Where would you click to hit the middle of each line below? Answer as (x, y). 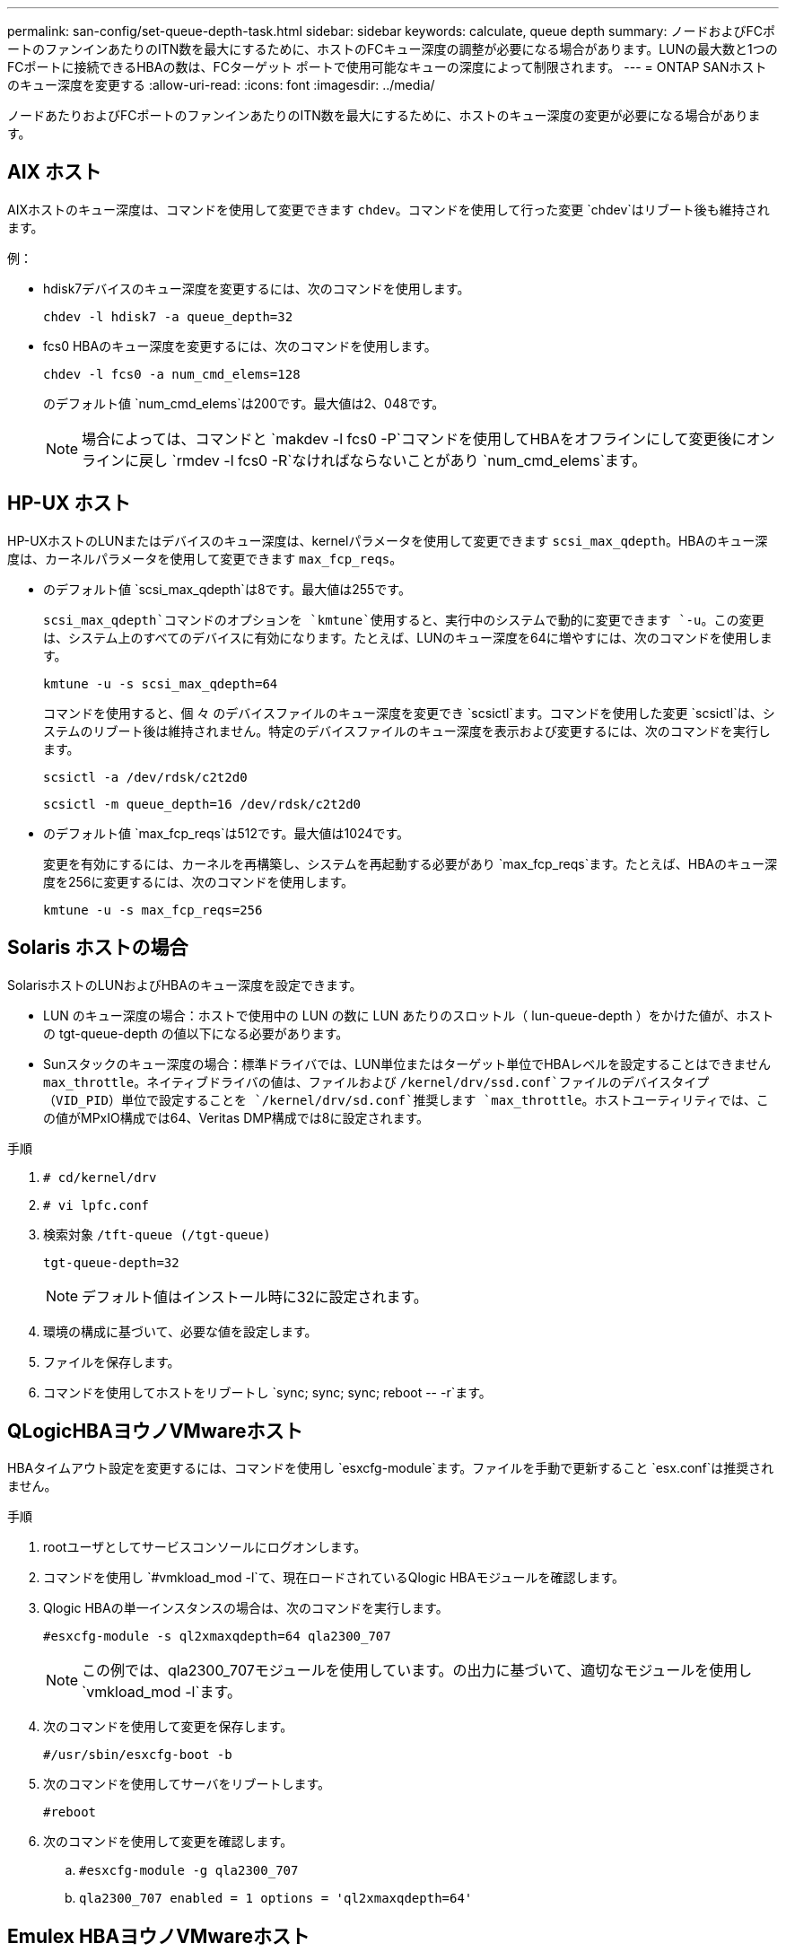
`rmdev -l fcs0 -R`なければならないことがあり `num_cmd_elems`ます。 (409, 460)
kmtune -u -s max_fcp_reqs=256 (153, 910)
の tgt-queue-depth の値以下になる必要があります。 (196, 1033)
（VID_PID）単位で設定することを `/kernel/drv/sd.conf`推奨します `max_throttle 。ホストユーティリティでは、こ (406, 1099)
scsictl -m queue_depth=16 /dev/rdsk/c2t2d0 (202, 804)
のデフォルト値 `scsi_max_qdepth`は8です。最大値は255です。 (227, 589)
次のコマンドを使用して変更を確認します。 (168, 1842)
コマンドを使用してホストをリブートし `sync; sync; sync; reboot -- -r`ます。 (267, 1392)
